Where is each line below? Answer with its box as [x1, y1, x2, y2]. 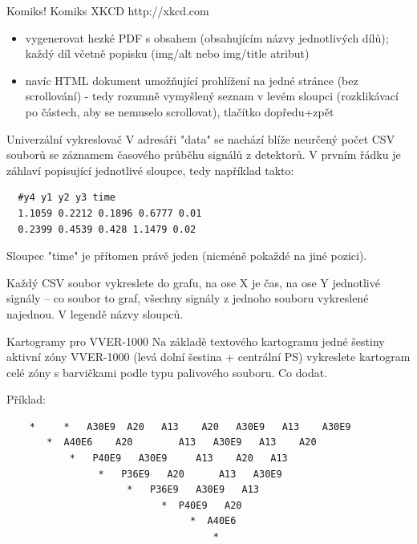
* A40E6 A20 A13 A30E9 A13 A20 [47, 436, 317, 449]
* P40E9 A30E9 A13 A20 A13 [69, 453, 288, 465]
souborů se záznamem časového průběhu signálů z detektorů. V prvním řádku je [6, 146, 401, 163]
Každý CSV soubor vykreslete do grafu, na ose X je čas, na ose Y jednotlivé [6, 274, 380, 290]
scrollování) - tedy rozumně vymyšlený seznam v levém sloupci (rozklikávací [25, 87, 399, 104]
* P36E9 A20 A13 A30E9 [98, 468, 282, 480]
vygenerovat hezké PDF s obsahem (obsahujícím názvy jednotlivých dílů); [25, 29, 389, 46]
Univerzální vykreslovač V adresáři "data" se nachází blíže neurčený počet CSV [6, 130, 395, 147]
